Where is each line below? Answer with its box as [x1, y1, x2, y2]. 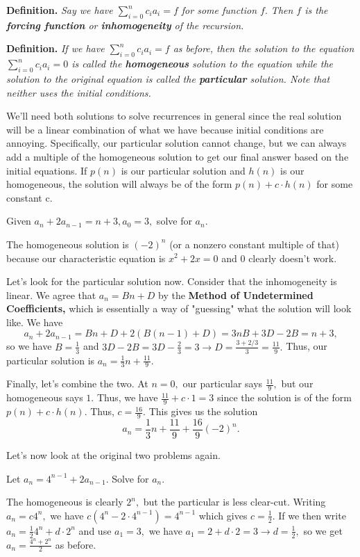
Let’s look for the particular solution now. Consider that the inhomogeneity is [6, 274, 337, 289]
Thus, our [286, 339, 327, 353]
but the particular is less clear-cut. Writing [143, 494, 326, 509]
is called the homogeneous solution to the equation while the [71, 56, 333, 71]
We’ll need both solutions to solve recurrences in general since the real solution [6, 108, 342, 123]
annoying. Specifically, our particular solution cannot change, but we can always [6, 136, 347, 150]
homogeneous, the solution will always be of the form [6, 177, 232, 191]
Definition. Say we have [6, 3, 113, 17]
